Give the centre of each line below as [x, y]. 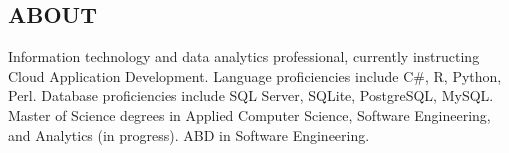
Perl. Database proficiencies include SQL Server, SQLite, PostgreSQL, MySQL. [251, 95]
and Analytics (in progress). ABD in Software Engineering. [189, 134]
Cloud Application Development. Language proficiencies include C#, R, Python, [255, 75]
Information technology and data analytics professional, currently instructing [244, 56]
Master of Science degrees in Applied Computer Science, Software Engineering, [249, 114]
